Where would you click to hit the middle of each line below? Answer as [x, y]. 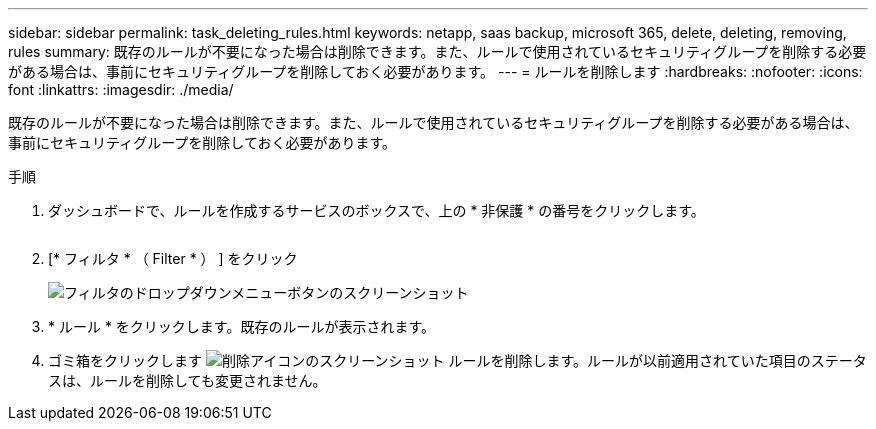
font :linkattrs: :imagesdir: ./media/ [121, 89]
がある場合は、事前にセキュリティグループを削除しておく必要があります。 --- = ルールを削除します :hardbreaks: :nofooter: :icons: [435, 71]
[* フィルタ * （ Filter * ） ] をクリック [173, 258]
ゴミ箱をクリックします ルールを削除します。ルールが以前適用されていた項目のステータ [457, 360]
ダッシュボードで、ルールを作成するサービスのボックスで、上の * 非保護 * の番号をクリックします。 [376, 210]
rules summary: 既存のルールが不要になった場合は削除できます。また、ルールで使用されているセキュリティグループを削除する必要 [437, 51]
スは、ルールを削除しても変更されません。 [187, 380]
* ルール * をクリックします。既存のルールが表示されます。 [242, 326]
